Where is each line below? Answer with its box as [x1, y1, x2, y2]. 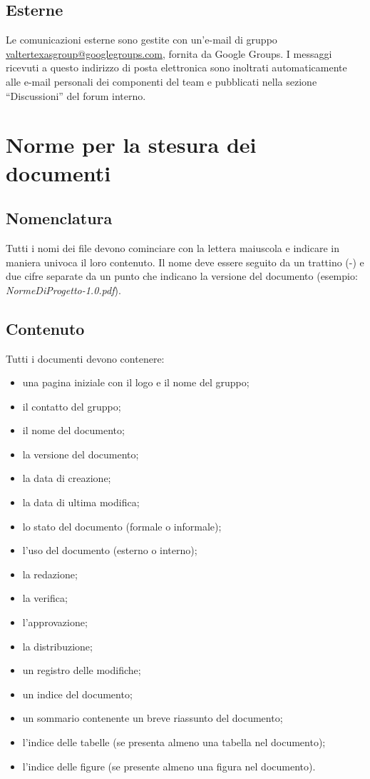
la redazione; [22, 566, 78, 581]
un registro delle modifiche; [22, 663, 141, 678]
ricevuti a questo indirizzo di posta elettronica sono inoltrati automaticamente [6, 60, 347, 75]
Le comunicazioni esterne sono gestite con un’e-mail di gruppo [6, 32, 277, 47]
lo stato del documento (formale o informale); [22, 518, 222, 533]
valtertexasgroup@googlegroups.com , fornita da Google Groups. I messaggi [6, 46, 332, 61]
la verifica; [22, 590, 68, 605]
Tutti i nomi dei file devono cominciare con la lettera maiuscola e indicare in [6, 240, 340, 255]
